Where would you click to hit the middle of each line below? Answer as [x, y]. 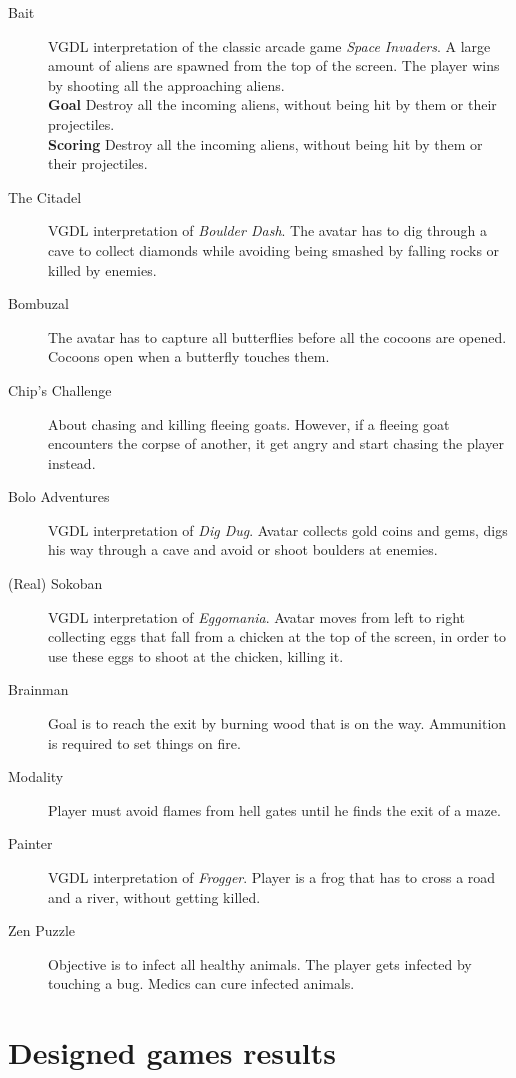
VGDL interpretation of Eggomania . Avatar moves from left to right [257, 616]
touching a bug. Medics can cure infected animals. [201, 983]
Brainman [38, 689]
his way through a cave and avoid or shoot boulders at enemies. [243, 549]
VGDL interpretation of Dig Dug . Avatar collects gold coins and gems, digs [278, 529]
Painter [30, 843]
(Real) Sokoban [55, 583]
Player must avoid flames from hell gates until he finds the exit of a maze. [274, 809]
